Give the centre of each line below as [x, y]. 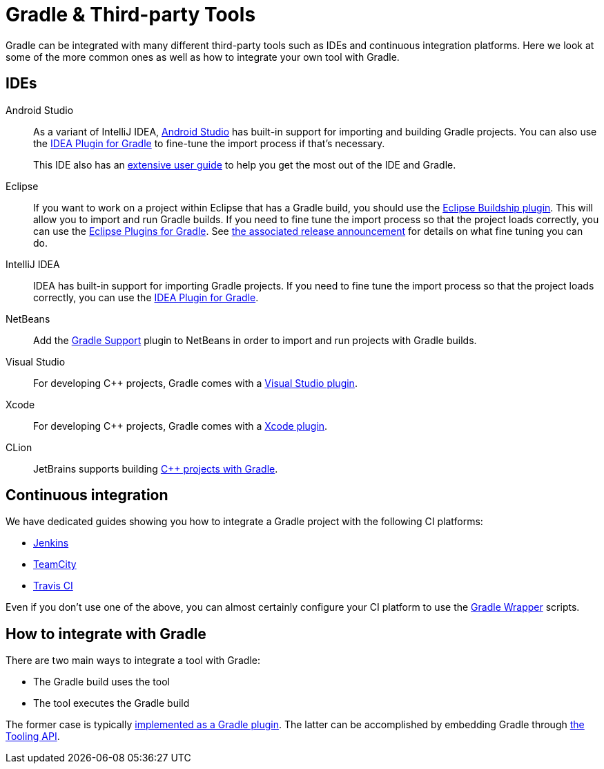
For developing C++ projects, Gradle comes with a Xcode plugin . [181, 426]
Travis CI [53, 586]
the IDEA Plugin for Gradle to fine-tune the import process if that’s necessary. [209, 143]
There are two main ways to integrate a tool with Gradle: [133, 661]
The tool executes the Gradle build [111, 703]
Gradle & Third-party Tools [131, 15]
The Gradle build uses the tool [101, 682]
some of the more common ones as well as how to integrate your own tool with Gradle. [203, 57]
